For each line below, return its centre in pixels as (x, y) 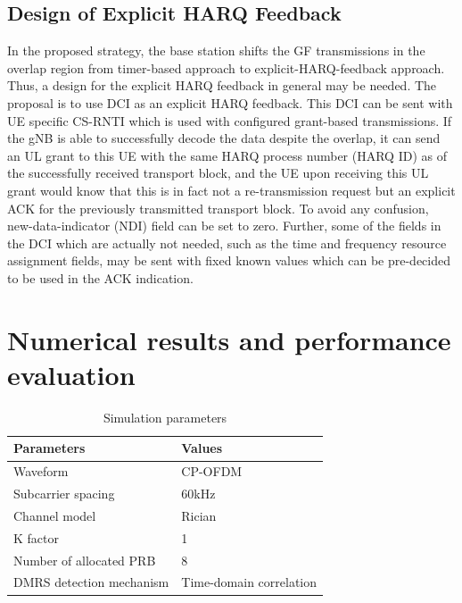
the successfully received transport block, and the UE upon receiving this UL (218, 173)
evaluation (71, 374)
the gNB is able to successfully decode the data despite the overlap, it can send (224, 138)
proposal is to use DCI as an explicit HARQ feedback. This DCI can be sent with (230, 102)
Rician (199, 515)
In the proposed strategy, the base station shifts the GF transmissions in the (216, 50)
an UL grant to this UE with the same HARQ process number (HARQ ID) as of (227, 155)
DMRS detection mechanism (91, 582)
